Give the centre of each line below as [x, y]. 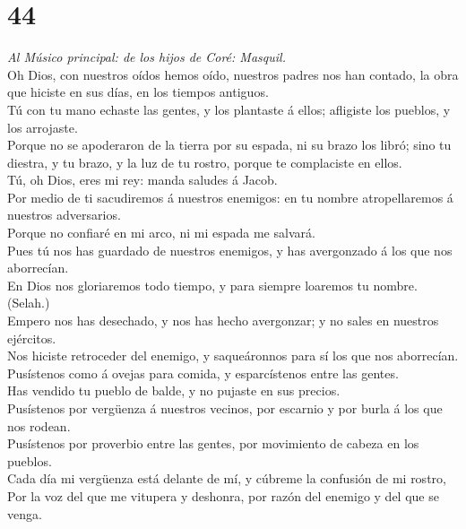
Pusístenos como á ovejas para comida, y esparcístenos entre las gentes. [203, 373]
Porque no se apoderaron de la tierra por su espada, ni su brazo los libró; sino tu [229, 145]
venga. [25, 513]
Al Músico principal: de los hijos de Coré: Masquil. [147, 57]
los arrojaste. [43, 127]
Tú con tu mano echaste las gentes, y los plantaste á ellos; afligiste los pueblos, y [229, 109]
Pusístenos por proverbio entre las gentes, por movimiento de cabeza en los [213, 443]
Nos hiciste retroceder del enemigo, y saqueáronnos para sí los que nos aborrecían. [233, 356]
